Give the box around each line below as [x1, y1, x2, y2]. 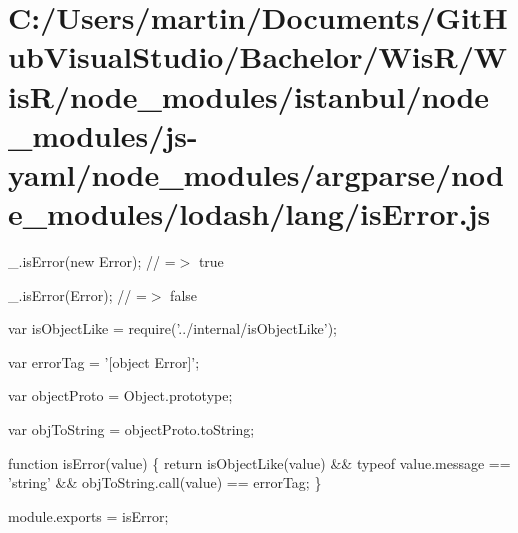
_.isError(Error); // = [8, 284, 147, 305]
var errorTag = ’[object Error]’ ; [8, 351, 200, 372]
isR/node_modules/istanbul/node [8, 75, 490, 116]
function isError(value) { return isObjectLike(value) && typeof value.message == [8, 452, 511, 473]
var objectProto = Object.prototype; [8, 385, 233, 406]
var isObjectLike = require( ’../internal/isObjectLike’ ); [8, 318, 337, 339]
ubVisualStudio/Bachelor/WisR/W [8, 36, 508, 77]
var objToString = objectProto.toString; [8, 419, 255, 440]
